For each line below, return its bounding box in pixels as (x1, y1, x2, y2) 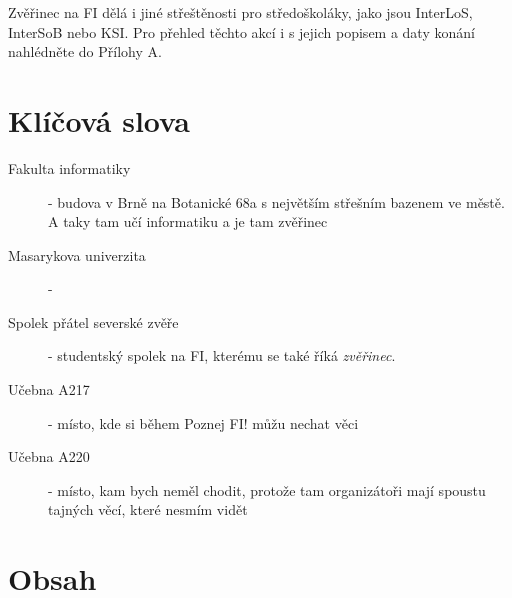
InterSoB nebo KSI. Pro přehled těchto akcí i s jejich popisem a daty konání (8, 21, 475, 42)
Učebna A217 (8, 379, 90, 400)
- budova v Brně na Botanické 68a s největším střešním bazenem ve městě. (48, 191, 505, 212)
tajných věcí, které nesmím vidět (48, 499, 248, 520)
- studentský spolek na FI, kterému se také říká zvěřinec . (48, 345, 396, 366)
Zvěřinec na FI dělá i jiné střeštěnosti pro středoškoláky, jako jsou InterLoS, (8, 2, 473, 22)
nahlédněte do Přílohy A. (8, 41, 162, 62)
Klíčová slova (8, 99, 190, 140)
